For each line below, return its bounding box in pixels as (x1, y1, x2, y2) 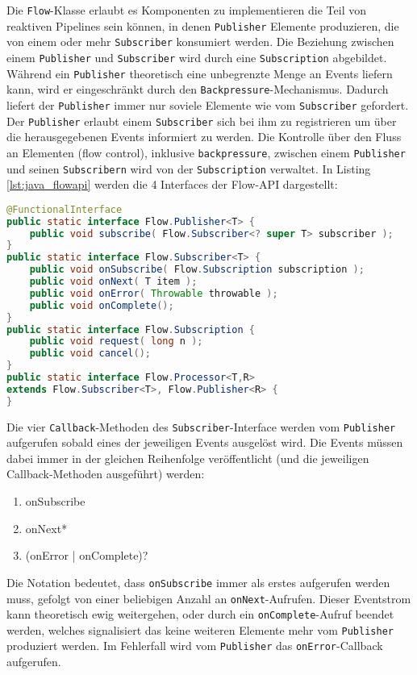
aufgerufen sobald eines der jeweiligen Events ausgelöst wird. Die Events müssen (6, 434, 403, 451)
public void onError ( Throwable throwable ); (29, 287, 278, 299)
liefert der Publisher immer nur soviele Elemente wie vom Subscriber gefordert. (6, 96, 409, 113)
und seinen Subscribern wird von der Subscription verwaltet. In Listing (6, 160, 371, 177)
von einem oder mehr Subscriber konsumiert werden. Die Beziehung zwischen (6, 33, 394, 50)
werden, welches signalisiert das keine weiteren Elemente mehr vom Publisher (6, 621, 394, 638)
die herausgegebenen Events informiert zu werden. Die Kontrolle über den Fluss (6, 128, 402, 145)
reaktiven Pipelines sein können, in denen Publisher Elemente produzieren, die (6, 17, 399, 34)
